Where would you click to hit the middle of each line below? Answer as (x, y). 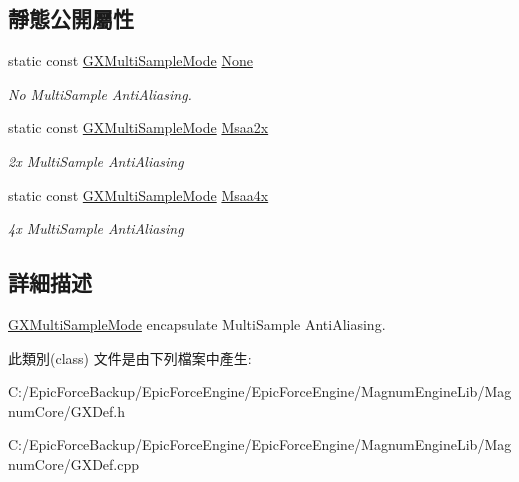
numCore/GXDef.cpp (74, 463)
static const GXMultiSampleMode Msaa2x (138, 127)
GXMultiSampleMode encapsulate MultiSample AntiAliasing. (197, 323)
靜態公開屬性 (71, 18)
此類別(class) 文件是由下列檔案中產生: (130, 357)
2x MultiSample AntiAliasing (96, 160)
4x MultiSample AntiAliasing (96, 228)
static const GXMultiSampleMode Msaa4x (138, 194)
